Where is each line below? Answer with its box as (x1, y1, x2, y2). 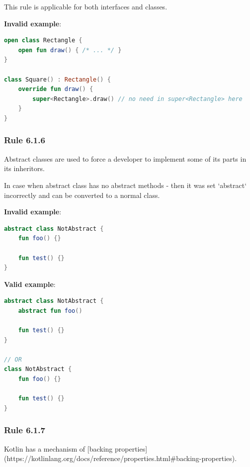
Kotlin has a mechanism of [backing (4, 443, 113, 454)
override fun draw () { (18, 86, 93, 93)
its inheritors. (4, 163, 45, 174)
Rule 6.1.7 (4, 424, 45, 436)
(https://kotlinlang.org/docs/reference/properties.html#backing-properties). (4, 453, 237, 464)
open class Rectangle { (4, 37, 83, 44)
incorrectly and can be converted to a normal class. (4, 189, 160, 200)
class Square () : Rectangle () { (4, 76, 111, 83)
